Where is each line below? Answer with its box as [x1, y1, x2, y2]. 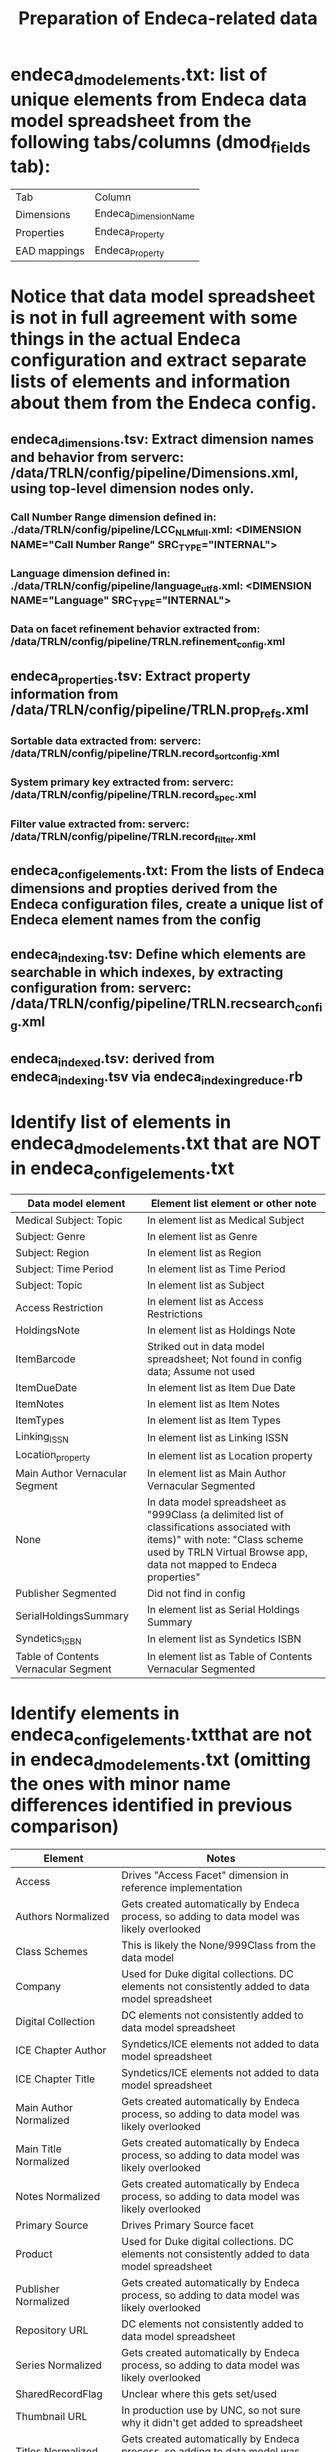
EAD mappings [15, 244, 85, 258]
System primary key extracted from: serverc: [10, 775, 234, 789]
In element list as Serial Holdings [146, 1602, 300, 1616]
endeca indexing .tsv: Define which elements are [10, 945, 307, 966]
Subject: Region [15, 1246, 90, 1260]
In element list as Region [146, 1246, 262, 1260]
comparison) [10, 1815, 120, 1838]
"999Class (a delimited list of [146, 1507, 285, 1521]
